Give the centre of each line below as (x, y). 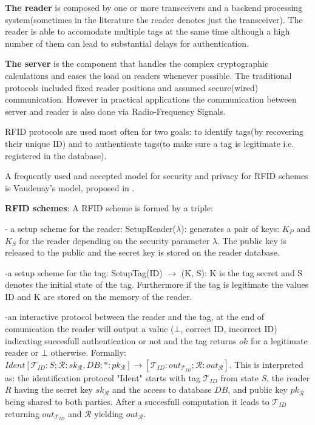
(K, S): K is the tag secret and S (242, 272)
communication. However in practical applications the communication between (151, 99)
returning (22, 413)
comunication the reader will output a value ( (90, 329)
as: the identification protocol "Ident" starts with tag (103, 377)
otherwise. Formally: (89, 352)
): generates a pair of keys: (230, 228)
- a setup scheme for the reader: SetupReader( (91, 228)
